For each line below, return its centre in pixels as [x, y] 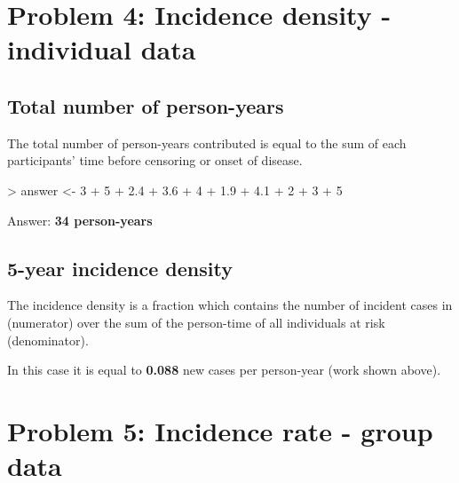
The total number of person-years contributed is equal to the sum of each [207, 143]
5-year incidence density [120, 268]
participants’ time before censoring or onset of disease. [155, 160]
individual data [102, 49]
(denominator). [48, 340]
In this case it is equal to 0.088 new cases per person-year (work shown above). [224, 370]
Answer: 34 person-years [80, 220]
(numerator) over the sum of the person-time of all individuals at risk [196, 322]
